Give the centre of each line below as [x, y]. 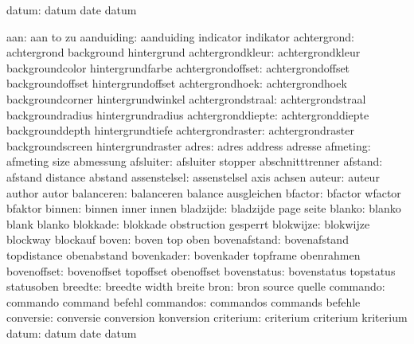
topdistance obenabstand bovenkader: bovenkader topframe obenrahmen [184, 254]
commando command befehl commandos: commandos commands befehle [184, 301]
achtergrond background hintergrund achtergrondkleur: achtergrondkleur [184, 52]
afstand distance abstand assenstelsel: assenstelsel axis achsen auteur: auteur [193, 176]
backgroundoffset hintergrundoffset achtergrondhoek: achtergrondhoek [177, 83]
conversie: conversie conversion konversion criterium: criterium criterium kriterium [207, 317]
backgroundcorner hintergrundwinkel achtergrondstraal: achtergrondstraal [186, 98]
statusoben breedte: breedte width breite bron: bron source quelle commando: [196, 286]
